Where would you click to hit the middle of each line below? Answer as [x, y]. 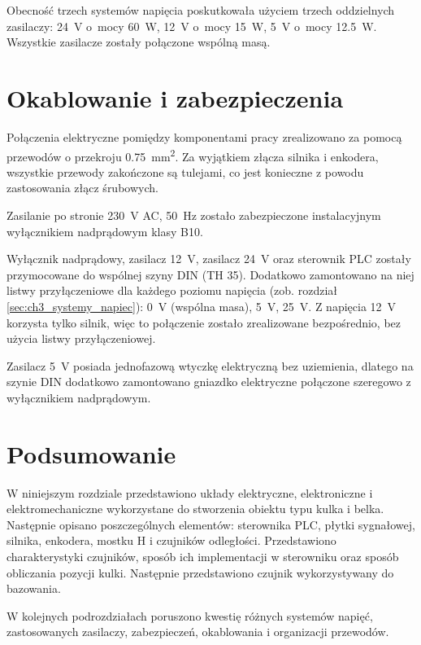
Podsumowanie [91, 453]
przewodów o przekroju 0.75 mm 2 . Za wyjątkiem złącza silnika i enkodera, [193, 155]
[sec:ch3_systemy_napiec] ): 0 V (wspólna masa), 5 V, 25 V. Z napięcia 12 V [202, 306]
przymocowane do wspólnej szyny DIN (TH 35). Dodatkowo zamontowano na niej [210, 274]
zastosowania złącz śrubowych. [82, 188]
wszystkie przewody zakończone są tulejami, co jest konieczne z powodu [185, 171]
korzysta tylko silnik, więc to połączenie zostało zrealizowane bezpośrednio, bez [204, 322]
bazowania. [34, 588]
